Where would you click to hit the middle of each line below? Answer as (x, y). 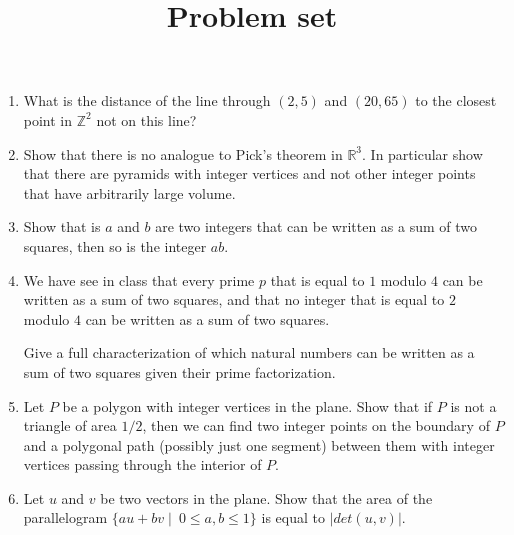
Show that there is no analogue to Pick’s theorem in (183, 153)
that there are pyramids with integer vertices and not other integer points (249, 173)
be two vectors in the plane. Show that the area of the (266, 497)
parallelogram (65, 517)
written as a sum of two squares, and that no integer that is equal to (234, 299)
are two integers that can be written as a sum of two (316, 226)
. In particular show (422, 153)
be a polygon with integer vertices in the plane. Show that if (247, 405)
